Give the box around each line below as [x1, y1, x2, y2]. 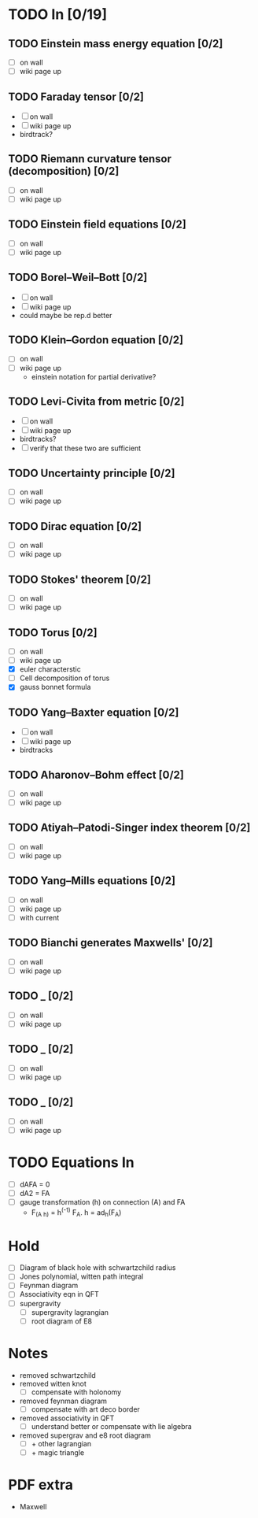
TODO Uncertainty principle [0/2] [8, 466, 175, 479]
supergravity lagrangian [31, 1307, 109, 1316]
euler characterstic [19, 665, 81, 674]
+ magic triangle [31, 1447, 85, 1457]
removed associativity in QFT [19, 1413, 115, 1423]
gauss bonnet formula [19, 683, 91, 692]
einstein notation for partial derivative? [31, 372, 157, 381]
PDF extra [8, 1476, 73, 1494]
